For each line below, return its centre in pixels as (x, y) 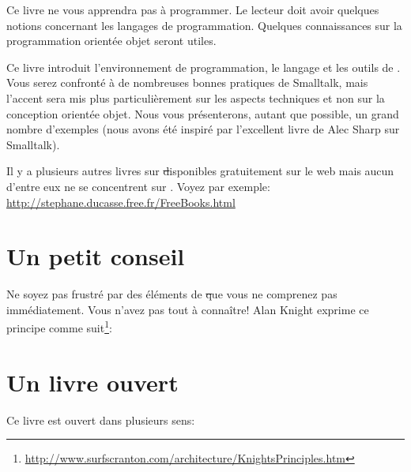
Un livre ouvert (92, 382)
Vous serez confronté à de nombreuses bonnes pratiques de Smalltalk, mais (187, 82)
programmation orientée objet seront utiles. (111, 41)
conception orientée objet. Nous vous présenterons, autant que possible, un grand (203, 113)
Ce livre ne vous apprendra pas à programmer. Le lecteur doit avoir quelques (193, 9)
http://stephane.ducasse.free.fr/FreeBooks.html (121, 202)
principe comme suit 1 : (59, 327)
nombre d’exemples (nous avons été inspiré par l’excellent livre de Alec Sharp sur (203, 129)
